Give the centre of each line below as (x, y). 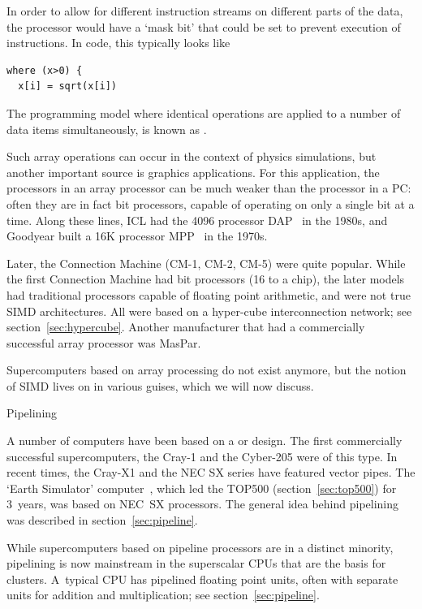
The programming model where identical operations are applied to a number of (204, 112)
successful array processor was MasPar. (104, 342)
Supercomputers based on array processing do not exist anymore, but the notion (207, 370)
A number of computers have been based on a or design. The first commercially (205, 441)
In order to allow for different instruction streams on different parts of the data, (205, 11)
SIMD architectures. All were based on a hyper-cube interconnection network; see (209, 311)
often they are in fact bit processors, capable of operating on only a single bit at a (211, 203)
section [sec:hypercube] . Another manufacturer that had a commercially (186, 327)
